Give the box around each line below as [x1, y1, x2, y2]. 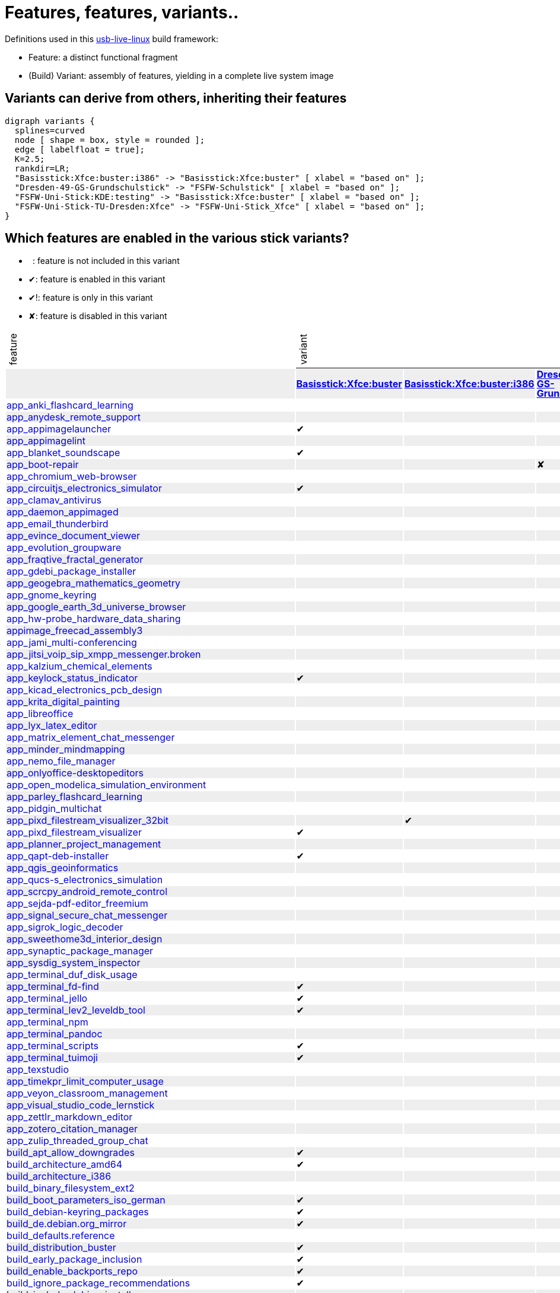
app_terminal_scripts [7, 1039, 99, 1052]
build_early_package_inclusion [7, 1253, 142, 1265]
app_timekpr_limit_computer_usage [7, 1075, 164, 1087]
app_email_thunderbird [7, 517, 109, 530]
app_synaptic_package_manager [7, 944, 154, 957]
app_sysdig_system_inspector [7, 956, 141, 969]
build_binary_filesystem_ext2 [7, 1181, 135, 1194]
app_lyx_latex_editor [7, 719, 97, 731]
